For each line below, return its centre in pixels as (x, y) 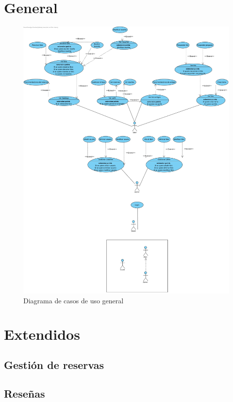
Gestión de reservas (54, 365)
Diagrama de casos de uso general (74, 300)
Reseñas (25, 393)
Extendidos (42, 334)
